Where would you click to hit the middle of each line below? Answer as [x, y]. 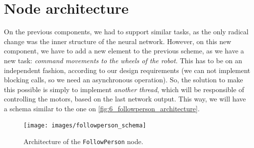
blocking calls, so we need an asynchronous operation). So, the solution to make [124, 80]
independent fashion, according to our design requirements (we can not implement [127, 70]
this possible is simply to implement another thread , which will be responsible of [124, 89]
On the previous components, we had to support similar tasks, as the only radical [126, 32]
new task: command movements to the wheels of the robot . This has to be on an [123, 60]
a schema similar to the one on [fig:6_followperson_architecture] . [102, 108]
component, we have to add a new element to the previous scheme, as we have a [124, 51]
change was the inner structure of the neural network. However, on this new [118, 41]
